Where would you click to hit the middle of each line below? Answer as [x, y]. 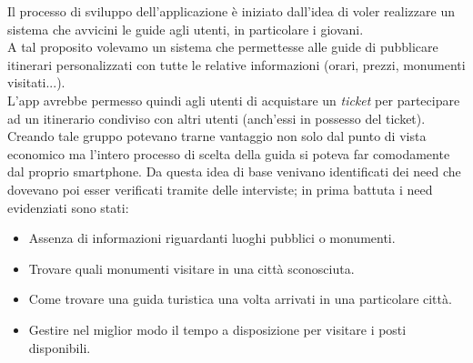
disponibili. [60, 347]
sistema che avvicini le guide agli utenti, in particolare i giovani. [186, 29]
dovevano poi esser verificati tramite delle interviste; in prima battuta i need [220, 189]
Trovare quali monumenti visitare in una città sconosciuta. [191, 268]
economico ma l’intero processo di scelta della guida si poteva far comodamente [229, 153]
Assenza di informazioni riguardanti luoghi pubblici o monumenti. [212, 238]
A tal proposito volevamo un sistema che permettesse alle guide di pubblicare [223, 47]
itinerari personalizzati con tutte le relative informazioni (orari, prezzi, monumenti [236, 64]
